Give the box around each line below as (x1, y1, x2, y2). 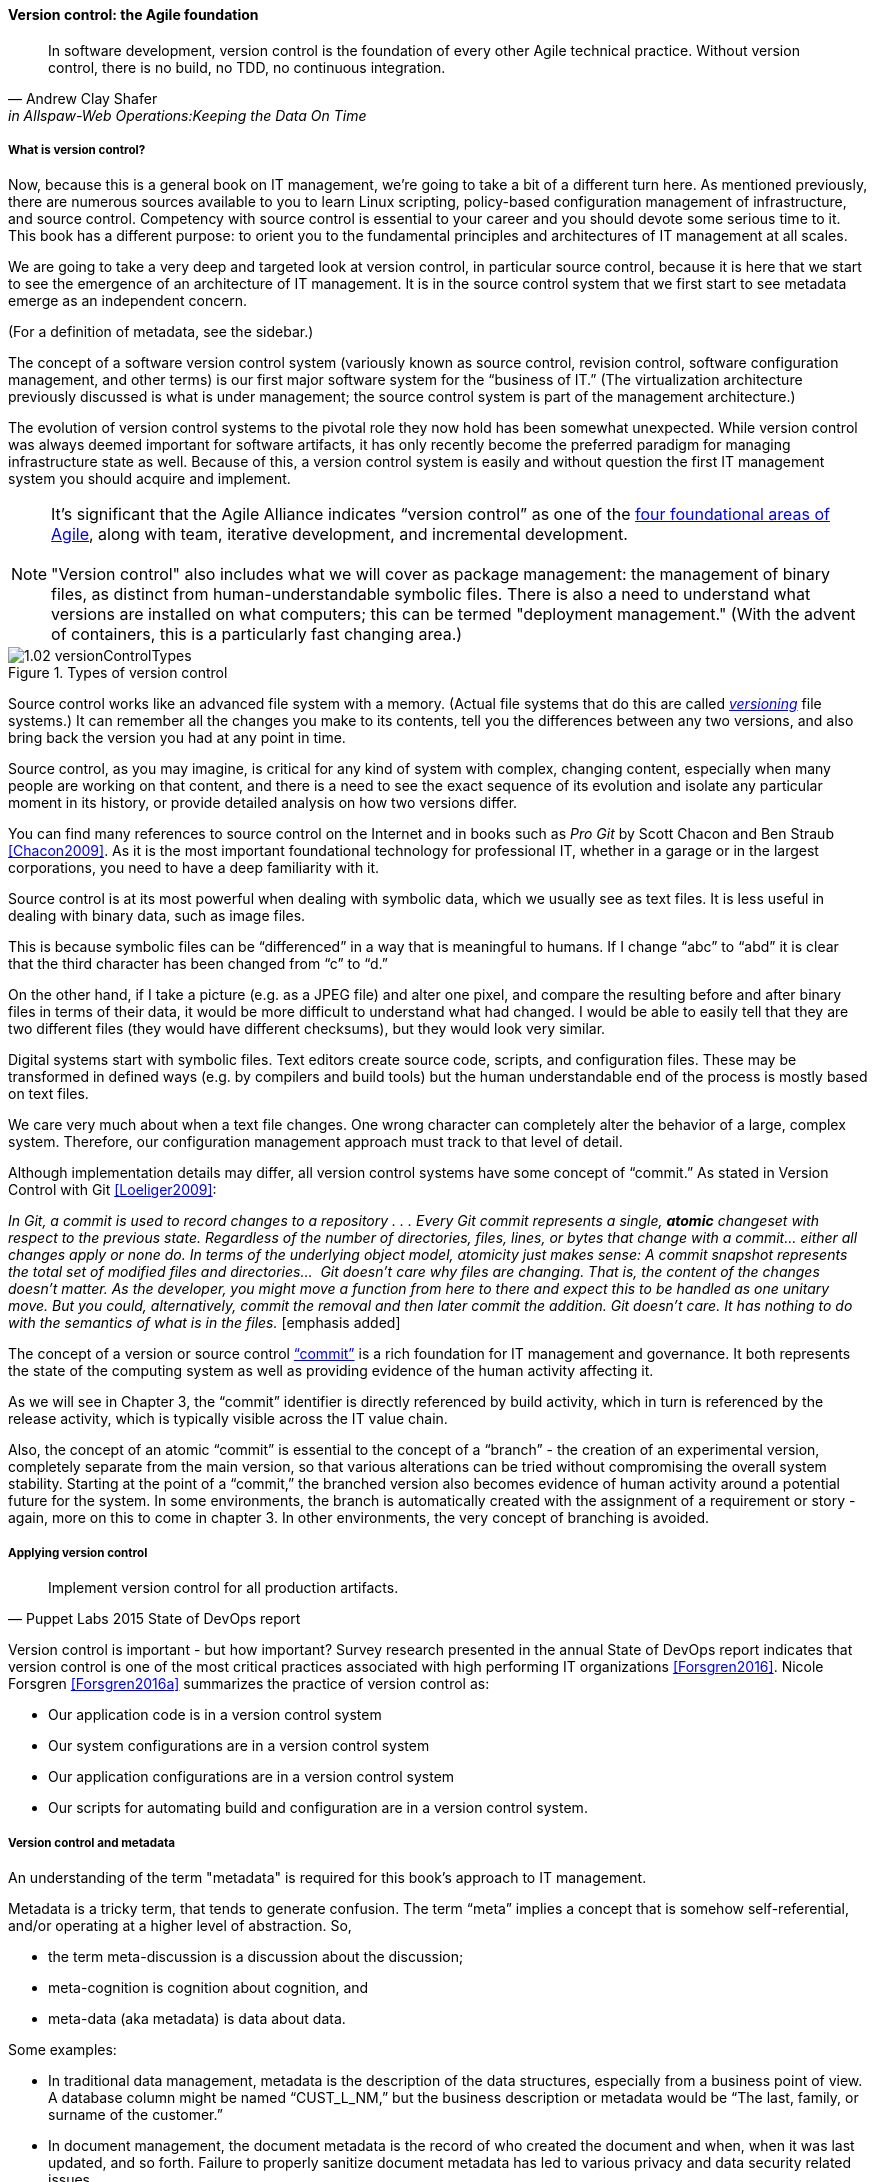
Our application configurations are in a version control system (48, 1768, 455, 1786)
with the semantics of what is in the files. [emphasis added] (8, 1314, 401, 1332)
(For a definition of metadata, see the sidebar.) (8, 323, 314, 341)
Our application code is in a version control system (48, 1706, 382, 1724)
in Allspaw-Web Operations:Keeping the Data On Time (8, 106, 367, 124)
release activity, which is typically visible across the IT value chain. (8, 1410, 448, 1428)
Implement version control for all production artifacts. (48, 1579, 399, 1597)
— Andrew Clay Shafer (8, 89, 158, 107)
